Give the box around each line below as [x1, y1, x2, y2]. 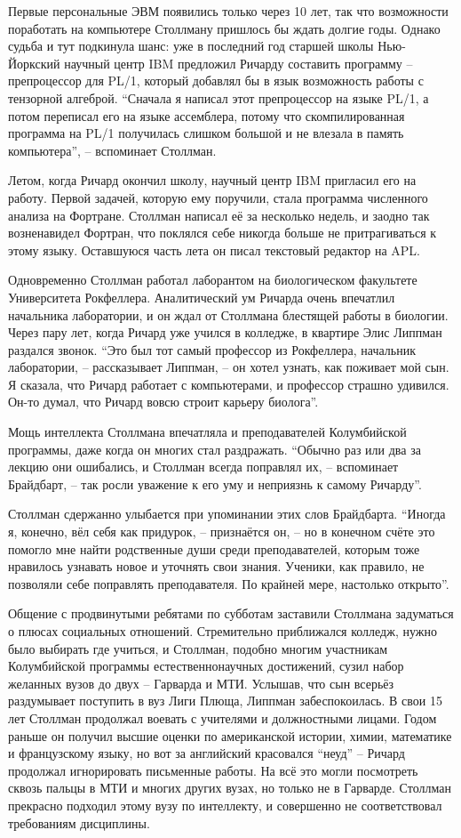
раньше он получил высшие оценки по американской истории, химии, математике [8, 726, 452, 745]
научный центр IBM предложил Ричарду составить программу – [64, 53, 413, 72]
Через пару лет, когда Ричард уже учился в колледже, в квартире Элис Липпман [8, 323, 442, 342]
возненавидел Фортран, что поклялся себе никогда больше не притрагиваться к [8, 223, 437, 242]
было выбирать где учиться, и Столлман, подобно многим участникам [8, 639, 387, 657]
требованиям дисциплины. [8, 813, 150, 832]
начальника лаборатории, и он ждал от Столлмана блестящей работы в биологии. [8, 305, 449, 324]
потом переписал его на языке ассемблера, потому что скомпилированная [8, 106, 405, 125]
